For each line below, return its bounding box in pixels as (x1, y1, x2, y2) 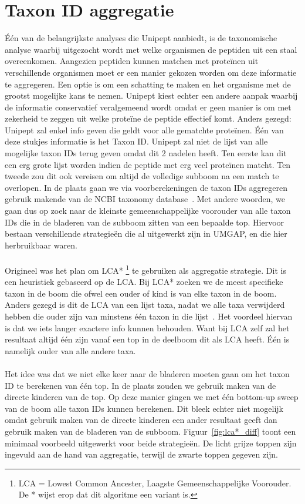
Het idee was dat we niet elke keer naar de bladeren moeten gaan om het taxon (5, 368, 290, 379)
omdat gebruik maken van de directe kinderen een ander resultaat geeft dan (5, 414, 277, 426)
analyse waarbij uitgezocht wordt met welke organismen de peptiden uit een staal (5, 43, 297, 55)
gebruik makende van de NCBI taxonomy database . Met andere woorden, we (5, 193, 285, 205)
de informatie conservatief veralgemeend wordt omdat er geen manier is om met (5, 100, 292, 113)
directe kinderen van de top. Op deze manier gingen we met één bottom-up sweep (5, 391, 299, 403)
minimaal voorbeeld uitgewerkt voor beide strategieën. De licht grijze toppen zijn (5, 436, 297, 449)
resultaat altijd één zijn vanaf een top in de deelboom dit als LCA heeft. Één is (5, 333, 290, 345)
